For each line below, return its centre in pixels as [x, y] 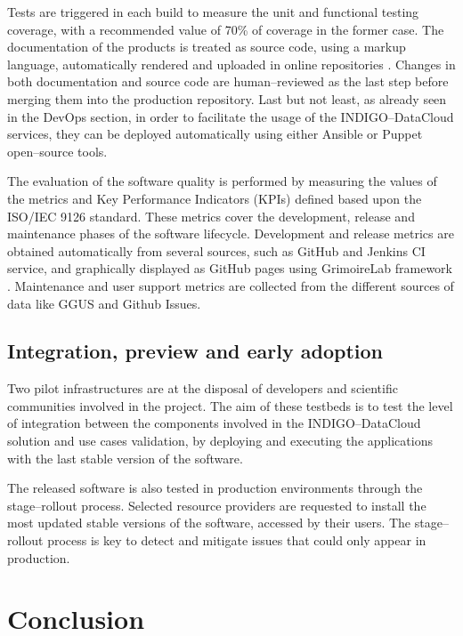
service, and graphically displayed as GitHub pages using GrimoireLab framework [230, 268]
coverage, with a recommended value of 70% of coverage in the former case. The [226, 29]
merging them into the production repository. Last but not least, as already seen [227, 98]
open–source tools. [57, 151]
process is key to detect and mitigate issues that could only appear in [237, 540]
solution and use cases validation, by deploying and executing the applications [220, 441]
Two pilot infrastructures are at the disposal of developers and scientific [203, 388]
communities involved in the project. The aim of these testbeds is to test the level [230, 405]
